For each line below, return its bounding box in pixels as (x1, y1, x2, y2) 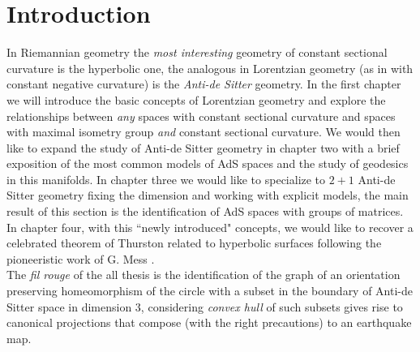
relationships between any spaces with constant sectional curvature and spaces (6, 107, 396, 124)
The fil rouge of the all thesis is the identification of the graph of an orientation (6, 266, 401, 283)
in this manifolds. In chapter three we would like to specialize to (6, 170, 326, 187)
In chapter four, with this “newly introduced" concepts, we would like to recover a (6, 218, 414, 235)
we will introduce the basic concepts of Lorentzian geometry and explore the (6, 91, 386, 108)
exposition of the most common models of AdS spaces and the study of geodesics (6, 155, 409, 172)
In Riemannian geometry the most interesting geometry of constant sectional (6, 44, 388, 61)
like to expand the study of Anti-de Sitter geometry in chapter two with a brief (6, 139, 400, 156)
